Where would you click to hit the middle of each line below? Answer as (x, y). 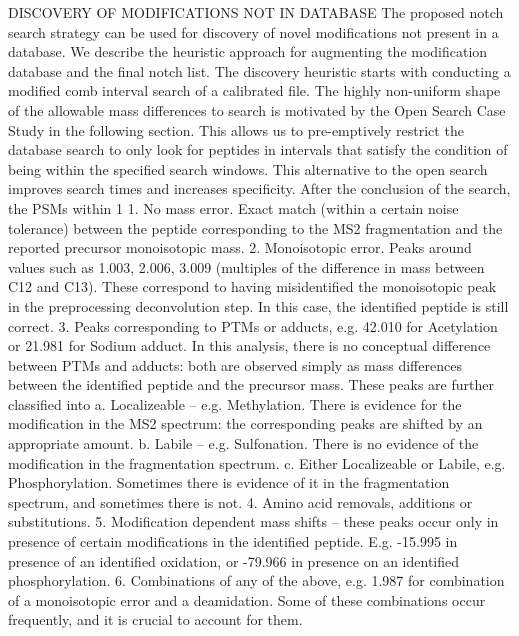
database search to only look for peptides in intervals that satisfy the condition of (258, 149)
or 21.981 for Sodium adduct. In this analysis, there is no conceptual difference (249, 345)
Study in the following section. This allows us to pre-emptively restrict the (236, 129)
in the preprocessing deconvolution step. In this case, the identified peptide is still (258, 305)
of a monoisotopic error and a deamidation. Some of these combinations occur (247, 599)
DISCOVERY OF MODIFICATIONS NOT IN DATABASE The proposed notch (256, 12)
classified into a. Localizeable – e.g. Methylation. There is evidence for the (235, 403)
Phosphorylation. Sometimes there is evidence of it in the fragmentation (229, 482)
